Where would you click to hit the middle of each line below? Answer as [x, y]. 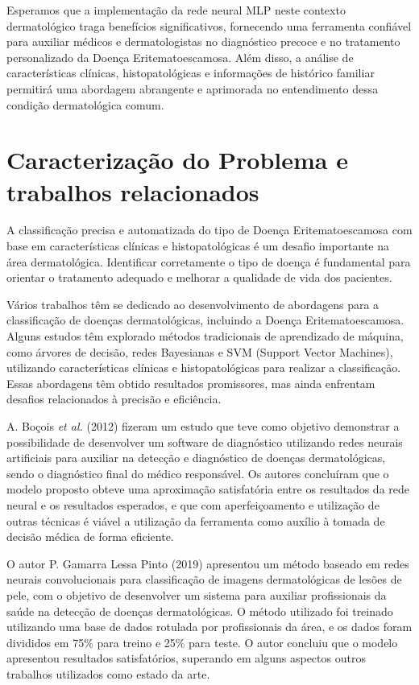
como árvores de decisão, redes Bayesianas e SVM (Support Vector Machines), [200, 351]
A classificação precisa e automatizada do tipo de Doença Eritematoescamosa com [209, 230]
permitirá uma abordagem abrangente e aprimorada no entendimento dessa [193, 88]
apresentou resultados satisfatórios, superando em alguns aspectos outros [186, 658]
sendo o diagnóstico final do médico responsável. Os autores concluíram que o [198, 473]
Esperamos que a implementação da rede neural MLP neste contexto [176, 10]
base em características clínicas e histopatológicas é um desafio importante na [198, 246]
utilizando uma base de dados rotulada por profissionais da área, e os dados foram [209, 627]
